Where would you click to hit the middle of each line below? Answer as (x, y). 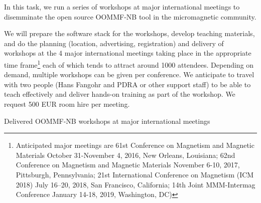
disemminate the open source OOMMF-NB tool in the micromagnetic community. (130, 16)
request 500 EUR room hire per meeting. (67, 104)
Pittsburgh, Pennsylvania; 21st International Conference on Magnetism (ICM (135, 174)
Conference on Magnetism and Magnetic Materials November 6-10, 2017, (128, 165)
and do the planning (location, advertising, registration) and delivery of (114, 43)
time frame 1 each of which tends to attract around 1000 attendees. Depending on (129, 64)
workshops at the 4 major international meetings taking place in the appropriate (128, 53)
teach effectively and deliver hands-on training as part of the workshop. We (120, 94)
